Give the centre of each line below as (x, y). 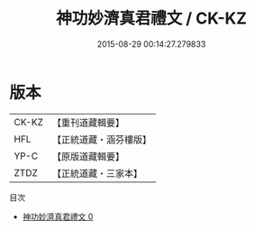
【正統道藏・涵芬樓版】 (101, 139)
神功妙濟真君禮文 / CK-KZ (151, 18)
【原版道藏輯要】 (88, 156)
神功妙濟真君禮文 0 (58, 216)
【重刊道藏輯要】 (88, 123)
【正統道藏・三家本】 (97, 173)
